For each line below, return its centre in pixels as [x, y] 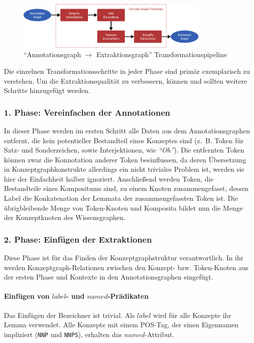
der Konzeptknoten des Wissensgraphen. [65, 217]
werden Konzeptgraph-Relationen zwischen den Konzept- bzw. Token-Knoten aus [126, 267]
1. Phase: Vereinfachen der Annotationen [87, 112]
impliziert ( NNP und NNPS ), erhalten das [63, 334]
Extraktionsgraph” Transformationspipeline [161, 54]
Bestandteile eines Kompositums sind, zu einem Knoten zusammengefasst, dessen [126, 188]
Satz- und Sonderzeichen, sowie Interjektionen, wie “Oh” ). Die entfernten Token [124, 150]
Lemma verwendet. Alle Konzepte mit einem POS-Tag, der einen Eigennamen [121, 325]
